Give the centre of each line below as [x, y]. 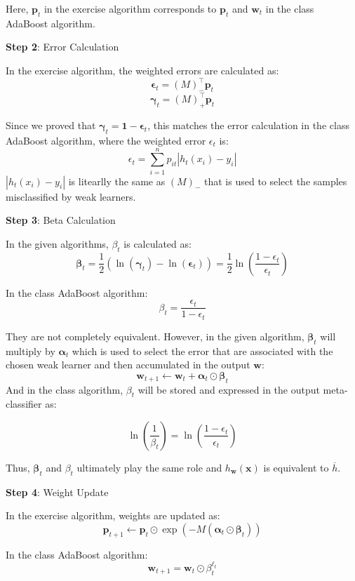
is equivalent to [296, 467]
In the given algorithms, [57, 243]
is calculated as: [158, 243]
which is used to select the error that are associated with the [202, 350]
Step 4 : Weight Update [57, 492]
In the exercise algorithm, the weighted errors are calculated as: [142, 70]
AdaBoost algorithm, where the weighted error [106, 140]
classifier [24, 404]
